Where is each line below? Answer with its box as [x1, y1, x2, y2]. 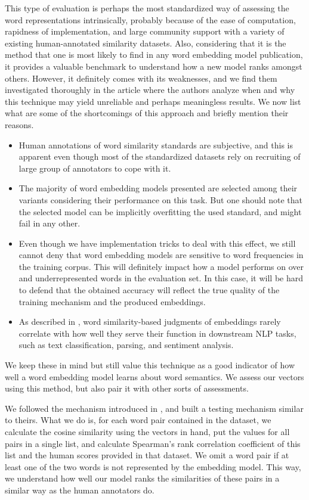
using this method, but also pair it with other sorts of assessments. [5, 382, 249, 395]
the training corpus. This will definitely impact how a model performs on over [18, 260, 304, 272]
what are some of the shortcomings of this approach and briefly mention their [5, 107, 289, 119]
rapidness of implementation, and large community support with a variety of [5, 25, 285, 38]
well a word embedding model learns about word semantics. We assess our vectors [5, 370, 304, 383]
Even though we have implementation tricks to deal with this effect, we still [18, 237, 296, 249]
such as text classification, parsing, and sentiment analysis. [18, 338, 234, 351]
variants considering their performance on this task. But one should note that [18, 193, 303, 206]
